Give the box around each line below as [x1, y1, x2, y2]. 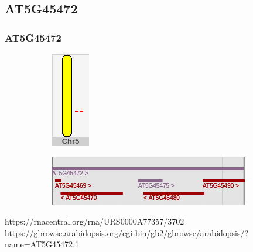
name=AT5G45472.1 [5, 238, 79, 250]
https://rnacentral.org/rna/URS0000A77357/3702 [5, 215, 184, 227]
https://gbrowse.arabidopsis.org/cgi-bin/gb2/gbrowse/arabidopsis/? [5, 226, 249, 239]
